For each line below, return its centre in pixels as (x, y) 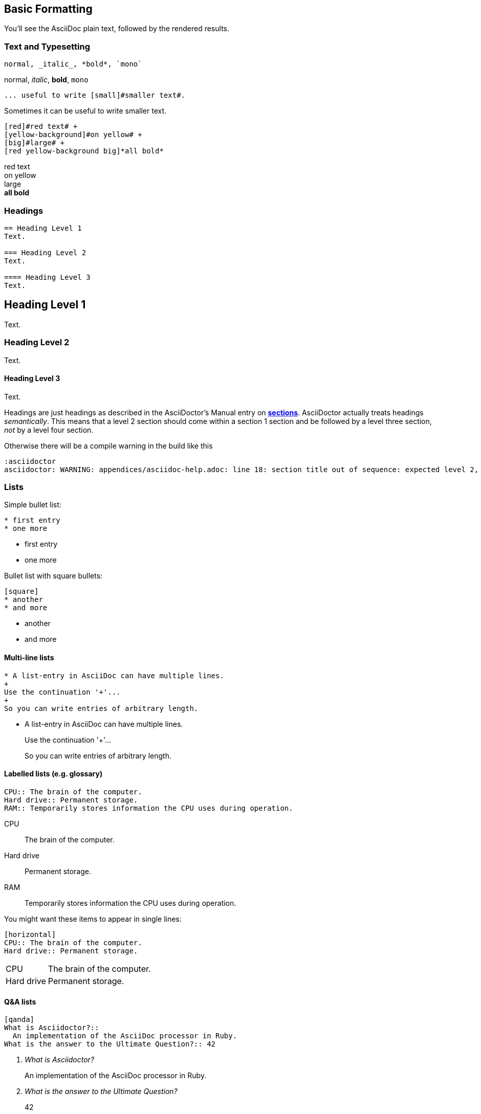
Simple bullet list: (33, 505)
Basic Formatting (48, 9)
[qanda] (19, 1020)
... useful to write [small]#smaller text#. (95, 95)
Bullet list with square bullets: (53, 576)
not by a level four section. (49, 430)
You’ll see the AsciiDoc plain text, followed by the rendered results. (117, 29)
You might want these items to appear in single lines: (93, 919)
